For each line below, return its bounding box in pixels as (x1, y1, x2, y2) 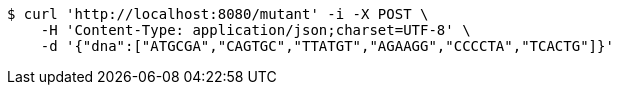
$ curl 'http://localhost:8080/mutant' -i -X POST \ (7, 6, 429, 22)
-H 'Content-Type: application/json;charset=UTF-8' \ (40, 22, 471, 38)
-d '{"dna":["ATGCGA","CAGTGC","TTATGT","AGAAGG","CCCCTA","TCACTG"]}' (40, 38, 614, 54)
